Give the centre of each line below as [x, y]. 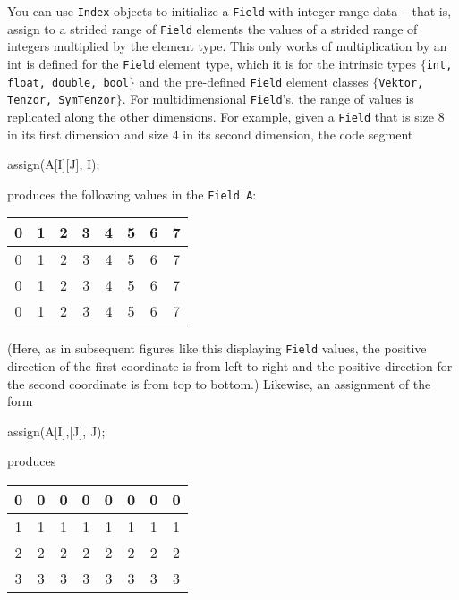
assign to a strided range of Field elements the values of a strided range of [212, 28]
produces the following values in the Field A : [132, 194]
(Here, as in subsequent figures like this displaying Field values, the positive [217, 348]
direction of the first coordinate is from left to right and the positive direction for [230, 366]
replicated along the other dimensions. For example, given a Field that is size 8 [226, 116]
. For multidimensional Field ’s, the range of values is [268, 99]
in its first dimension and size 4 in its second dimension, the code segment [210, 134]
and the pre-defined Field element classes [254, 81]
